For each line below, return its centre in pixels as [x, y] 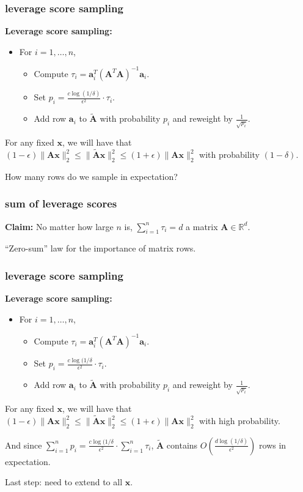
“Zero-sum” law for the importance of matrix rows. [100, 248]
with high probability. [240, 420]
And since [24, 445]
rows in [273, 445]
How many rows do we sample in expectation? [91, 176]
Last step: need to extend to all [64, 482]
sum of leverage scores [61, 203]
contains [182, 445]
